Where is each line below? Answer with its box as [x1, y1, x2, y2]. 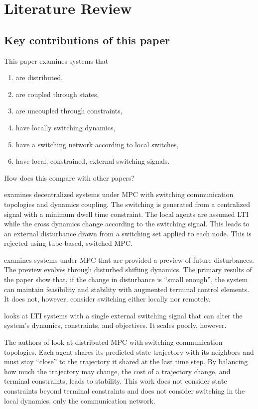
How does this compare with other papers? [4, 172, 135, 183]
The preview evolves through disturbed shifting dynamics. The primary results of [4, 264, 252, 275]
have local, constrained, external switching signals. [15, 156, 170, 166]
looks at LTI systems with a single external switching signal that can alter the [4, 310, 243, 320]
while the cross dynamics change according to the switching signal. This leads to [4, 218, 250, 229]
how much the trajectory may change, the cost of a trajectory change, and [4, 366, 231, 376]
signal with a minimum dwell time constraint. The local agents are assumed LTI [4, 208, 249, 219]
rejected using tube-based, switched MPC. [4, 238, 132, 248]
